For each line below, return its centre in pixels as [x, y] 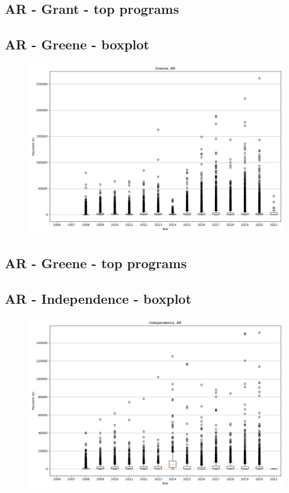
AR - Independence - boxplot [98, 299]
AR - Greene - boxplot [77, 44]
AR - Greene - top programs [96, 263]
